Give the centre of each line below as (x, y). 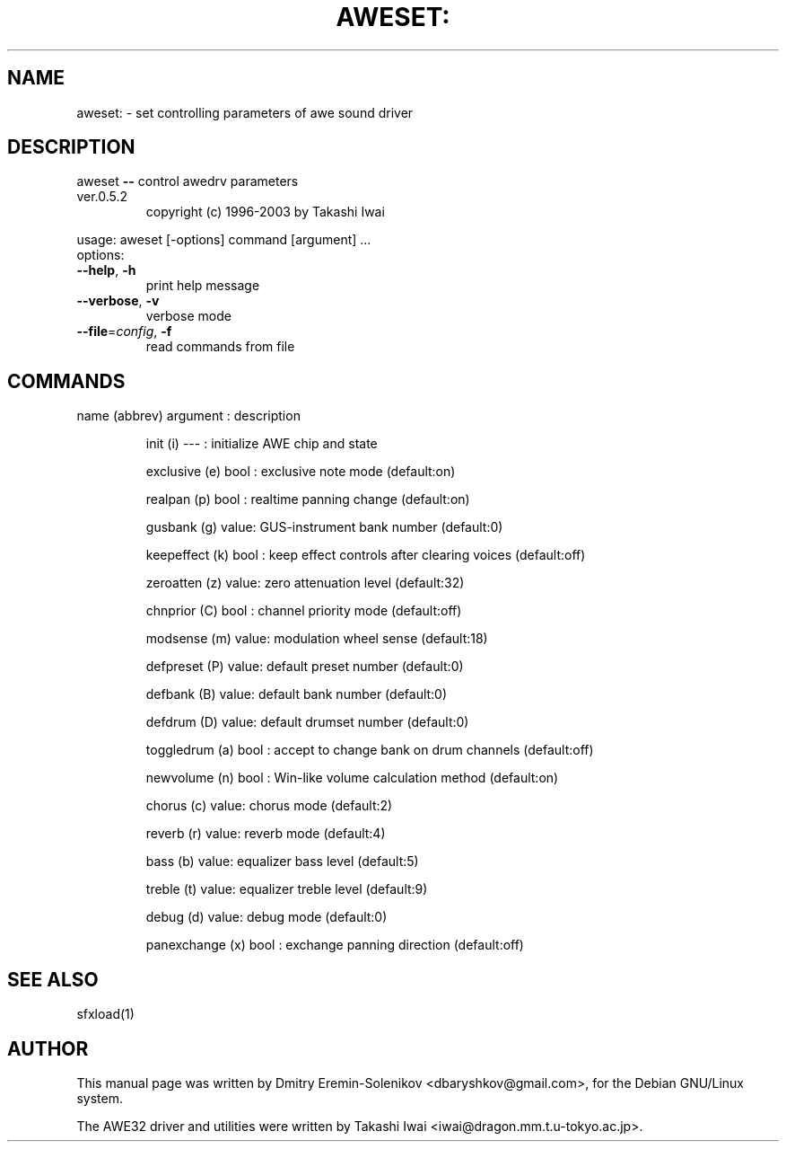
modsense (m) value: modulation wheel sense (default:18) (317, 639)
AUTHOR (48, 1048)
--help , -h (106, 270)
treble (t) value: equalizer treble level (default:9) (287, 889)
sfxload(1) (105, 1014)
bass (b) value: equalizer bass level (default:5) (282, 862)
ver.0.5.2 (102, 197)
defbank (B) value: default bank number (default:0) (297, 694)
